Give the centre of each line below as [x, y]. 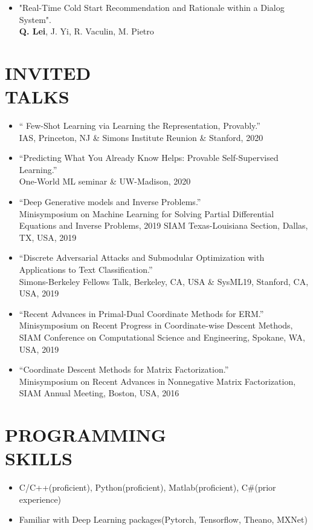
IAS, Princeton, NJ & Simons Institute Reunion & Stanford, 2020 [141, 137]
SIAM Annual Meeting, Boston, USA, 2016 [99, 393]
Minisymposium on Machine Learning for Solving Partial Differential [147, 213]
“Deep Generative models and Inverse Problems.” [110, 202]
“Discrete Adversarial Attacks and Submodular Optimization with [142, 257]
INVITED [48, 72]
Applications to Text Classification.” [86, 270]
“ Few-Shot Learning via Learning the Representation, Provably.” [140, 126]
